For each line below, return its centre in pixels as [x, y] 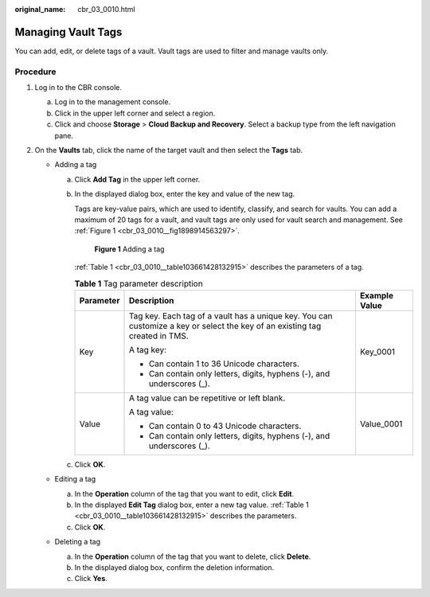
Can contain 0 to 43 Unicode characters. [225, 426]
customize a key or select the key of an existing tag [225, 326]
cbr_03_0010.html [106, 9]
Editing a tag [75, 479]
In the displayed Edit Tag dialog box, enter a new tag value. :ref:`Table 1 [192, 505]
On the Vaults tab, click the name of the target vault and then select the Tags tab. [169, 150]
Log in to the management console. [113, 102]
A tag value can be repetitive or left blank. [207, 398]
